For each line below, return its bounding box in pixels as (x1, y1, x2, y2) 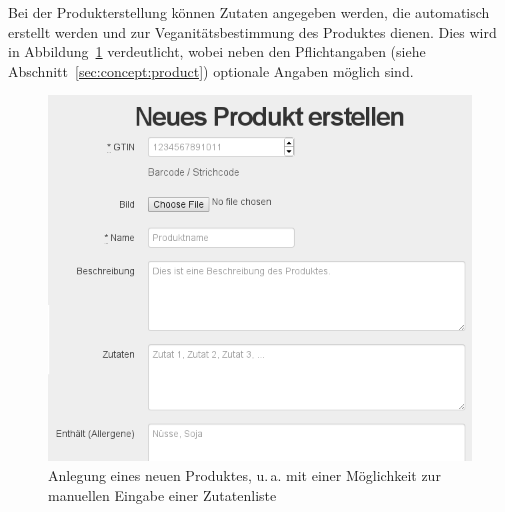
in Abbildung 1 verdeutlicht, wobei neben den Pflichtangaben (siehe (8, 41, 426, 62)
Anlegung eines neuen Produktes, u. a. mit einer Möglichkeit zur (48, 464, 441, 485)
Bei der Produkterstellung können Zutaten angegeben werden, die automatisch (8, 2, 490, 22)
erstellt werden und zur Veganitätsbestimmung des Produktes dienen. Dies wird (8, 21, 497, 42)
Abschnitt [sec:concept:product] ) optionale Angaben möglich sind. (8, 60, 414, 81)
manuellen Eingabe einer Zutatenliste (48, 484, 277, 505)
